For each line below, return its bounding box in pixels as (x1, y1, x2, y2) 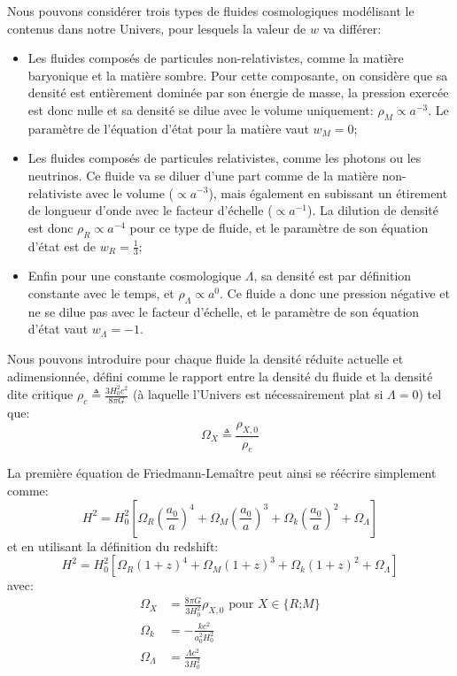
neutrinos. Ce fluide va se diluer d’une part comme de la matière (27, 165, 378, 184)
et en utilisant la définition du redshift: (7, 536, 219, 555)
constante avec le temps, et (27, 283, 174, 302)
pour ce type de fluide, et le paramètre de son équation (129, 218, 429, 236)
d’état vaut (27, 319, 89, 338)
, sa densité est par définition (253, 266, 412, 285)
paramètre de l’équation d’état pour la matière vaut (27, 119, 309, 137)
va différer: (322, 19, 382, 37)
